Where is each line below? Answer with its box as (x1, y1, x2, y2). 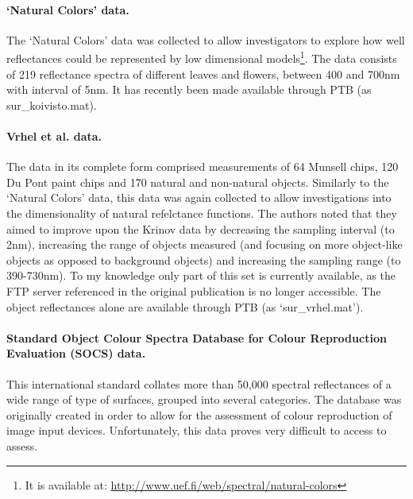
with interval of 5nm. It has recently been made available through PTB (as (6, 81, 372, 98)
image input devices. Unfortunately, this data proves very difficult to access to (6, 422, 387, 439)
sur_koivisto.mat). (6, 96, 97, 113)
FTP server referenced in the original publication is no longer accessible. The (6, 282, 381, 299)
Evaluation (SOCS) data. (6, 345, 146, 362)
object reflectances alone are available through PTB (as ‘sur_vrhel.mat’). (6, 298, 364, 315)
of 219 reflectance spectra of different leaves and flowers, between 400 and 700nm (6, 65, 400, 82)
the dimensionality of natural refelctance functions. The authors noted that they (6, 205, 397, 221)
